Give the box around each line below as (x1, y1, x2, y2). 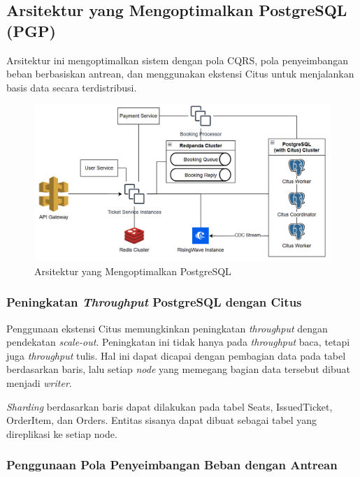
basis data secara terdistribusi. (6, 80, 137, 94)
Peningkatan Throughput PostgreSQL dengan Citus (6, 293, 302, 311)
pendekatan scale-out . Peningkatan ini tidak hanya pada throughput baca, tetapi (6, 335, 350, 349)
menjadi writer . (6, 375, 72, 390)
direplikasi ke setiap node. (6, 426, 117, 441)
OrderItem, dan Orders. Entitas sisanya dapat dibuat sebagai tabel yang (6, 413, 317, 427)
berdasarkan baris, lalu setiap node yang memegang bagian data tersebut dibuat (6, 362, 350, 376)
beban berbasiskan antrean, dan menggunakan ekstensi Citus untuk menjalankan (6, 66, 354, 81)
